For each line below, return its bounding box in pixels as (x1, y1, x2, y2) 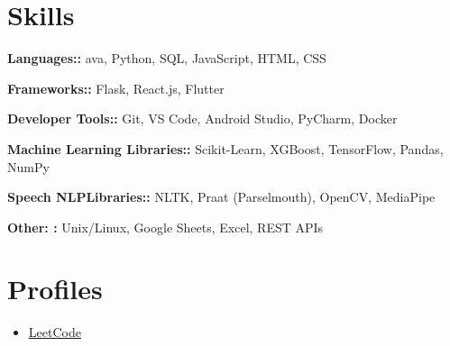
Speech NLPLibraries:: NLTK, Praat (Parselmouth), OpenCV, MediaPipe (7, 187, 436, 206)
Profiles (7, 270, 103, 307)
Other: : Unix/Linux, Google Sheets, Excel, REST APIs (7, 217, 324, 236)
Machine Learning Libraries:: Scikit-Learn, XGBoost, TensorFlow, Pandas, (7, 139, 444, 158)
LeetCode (28, 323, 81, 341)
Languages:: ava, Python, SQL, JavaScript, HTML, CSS (7, 49, 326, 68)
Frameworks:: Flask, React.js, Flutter (7, 78, 225, 97)
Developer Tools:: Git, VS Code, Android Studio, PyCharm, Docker (7, 109, 398, 128)
